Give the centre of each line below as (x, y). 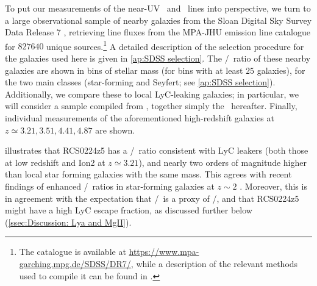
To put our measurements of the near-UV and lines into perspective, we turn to (158, 8)
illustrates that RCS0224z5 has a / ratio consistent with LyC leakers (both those (157, 150)
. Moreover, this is (273, 186)
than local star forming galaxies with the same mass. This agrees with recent (148, 174)
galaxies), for (281, 70)
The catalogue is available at (73, 252)
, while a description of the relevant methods (214, 263)
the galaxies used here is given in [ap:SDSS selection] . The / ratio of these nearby (158, 58)
